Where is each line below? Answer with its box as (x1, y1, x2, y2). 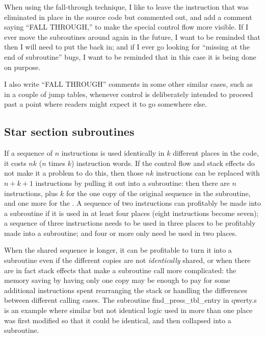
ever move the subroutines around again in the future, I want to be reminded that (4, 31, 260, 42)
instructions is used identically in (61, 148, 165, 158)
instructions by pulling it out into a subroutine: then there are (35, 177, 230, 188)
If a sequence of (4, 148, 52, 158)
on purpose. (4, 61, 41, 72)
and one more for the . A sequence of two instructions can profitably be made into (4, 198, 261, 208)
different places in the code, (173, 148, 259, 158)
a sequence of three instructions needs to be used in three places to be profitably (4, 218, 256, 228)
